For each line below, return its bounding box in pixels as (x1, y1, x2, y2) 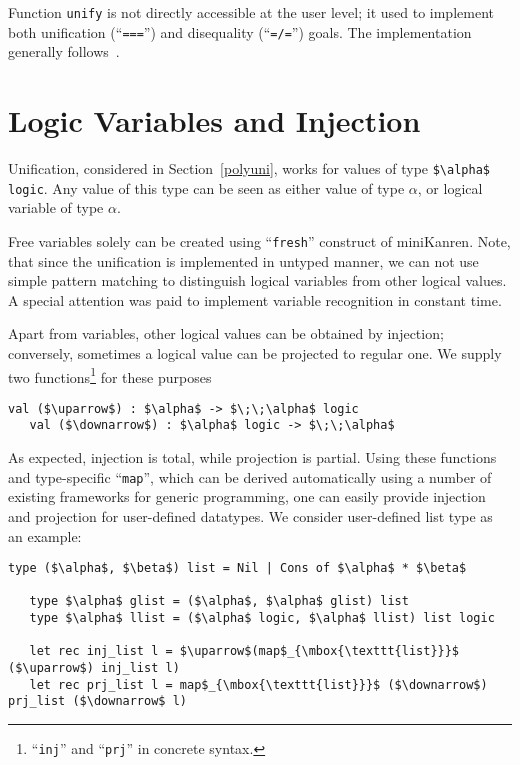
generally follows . (8, 41, 120, 62)
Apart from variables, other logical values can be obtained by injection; (8, 323, 444, 344)
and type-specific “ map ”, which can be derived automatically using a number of (8, 466, 492, 487)
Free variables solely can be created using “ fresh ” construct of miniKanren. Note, (8, 230, 511, 251)
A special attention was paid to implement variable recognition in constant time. (8, 289, 502, 310)
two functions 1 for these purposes (8, 363, 212, 387)
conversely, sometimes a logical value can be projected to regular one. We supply (8, 342, 502, 363)
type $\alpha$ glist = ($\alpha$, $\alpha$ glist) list (29, 594, 409, 609)
